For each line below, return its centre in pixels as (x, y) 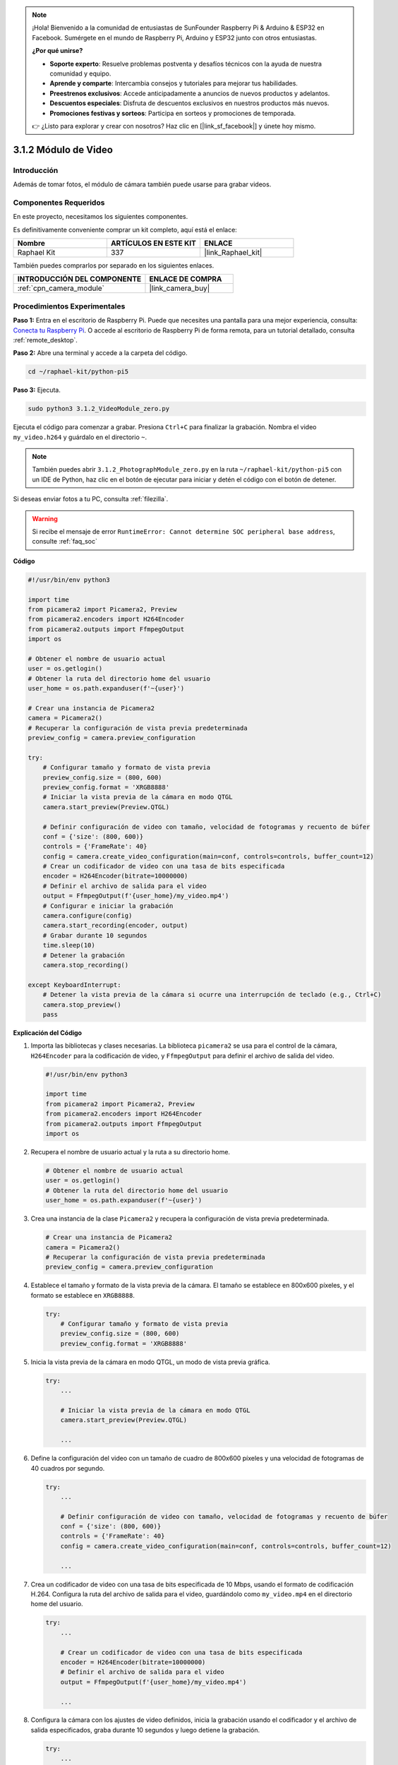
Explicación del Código (48, 1033)
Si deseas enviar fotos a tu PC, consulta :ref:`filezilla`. (91, 499)
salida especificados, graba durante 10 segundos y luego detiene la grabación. (145, 1730)
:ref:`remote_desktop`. (45, 340)
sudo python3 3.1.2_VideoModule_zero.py (98, 409)
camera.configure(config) (88, 916)
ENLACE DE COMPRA (186, 279)
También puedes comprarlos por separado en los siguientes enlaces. (114, 265)
